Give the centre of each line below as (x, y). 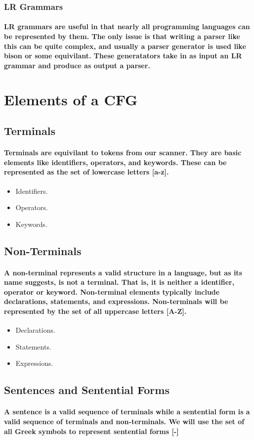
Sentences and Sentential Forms (87, 390)
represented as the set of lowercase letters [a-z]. (86, 172)
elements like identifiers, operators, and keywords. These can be (115, 162)
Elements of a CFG (71, 99)
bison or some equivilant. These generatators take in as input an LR (123, 56)
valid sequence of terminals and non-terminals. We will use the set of (124, 421)
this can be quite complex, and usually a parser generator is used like (125, 46)
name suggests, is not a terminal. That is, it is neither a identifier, (119, 282)
